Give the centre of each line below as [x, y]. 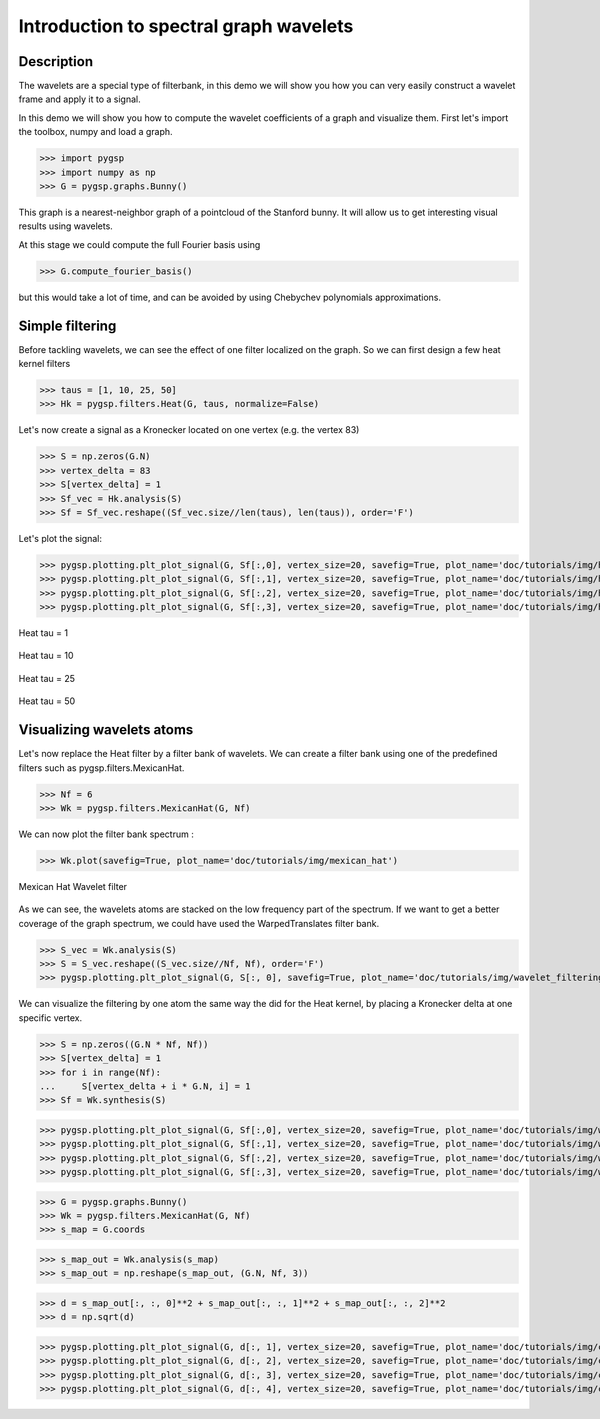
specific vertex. [50, 1017]
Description [56, 61]
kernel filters [44, 364]
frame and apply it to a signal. [79, 99]
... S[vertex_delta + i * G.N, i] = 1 [145, 1086]
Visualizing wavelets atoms [106, 730]
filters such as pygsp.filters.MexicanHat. [101, 767]
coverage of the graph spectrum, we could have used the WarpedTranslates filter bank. [199, 923]
